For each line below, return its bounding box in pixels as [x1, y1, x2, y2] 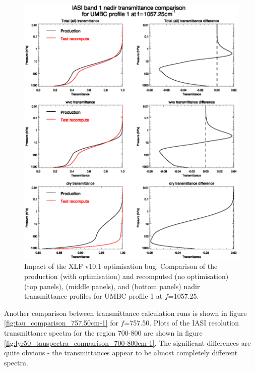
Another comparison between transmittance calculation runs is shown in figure [4, 307, 247, 318]
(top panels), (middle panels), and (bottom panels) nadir [24, 281, 200, 291]
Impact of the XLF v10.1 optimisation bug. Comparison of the [24, 261, 218, 271]
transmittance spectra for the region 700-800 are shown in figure [4, 328, 203, 338]
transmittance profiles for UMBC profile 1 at [24, 291, 163, 301]
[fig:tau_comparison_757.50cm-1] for [4, 317, 118, 328]
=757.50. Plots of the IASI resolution [124, 317, 239, 328]
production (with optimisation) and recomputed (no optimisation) [24, 271, 229, 282]
